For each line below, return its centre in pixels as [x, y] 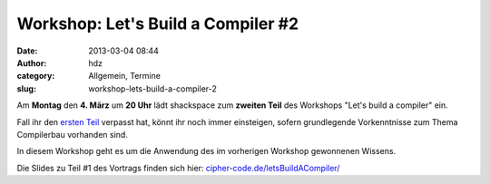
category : [36, 76]
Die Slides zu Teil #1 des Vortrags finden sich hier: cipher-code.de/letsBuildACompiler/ [178, 168]
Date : [27, 51]
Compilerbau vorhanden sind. [73, 134]
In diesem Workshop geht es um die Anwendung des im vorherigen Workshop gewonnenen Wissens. [206, 151]
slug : [26, 88]
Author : [32, 63]
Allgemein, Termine [124, 76]
